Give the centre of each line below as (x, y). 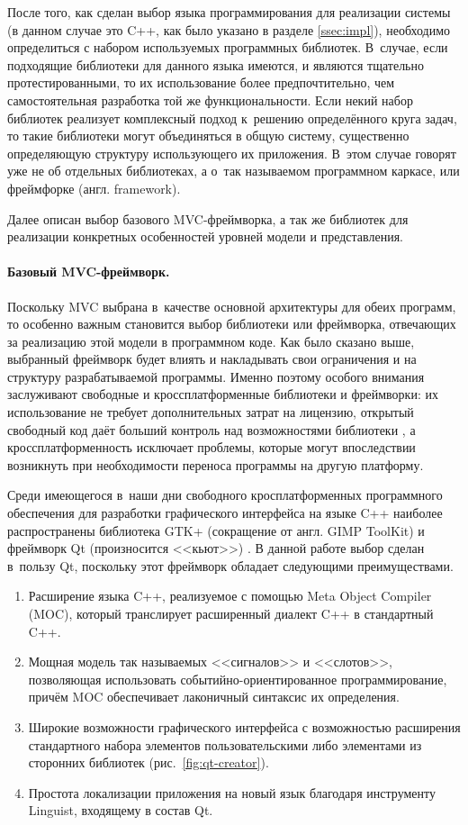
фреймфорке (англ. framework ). (94, 188)
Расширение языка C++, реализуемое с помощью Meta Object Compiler (230, 596)
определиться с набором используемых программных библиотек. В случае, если (228, 47)
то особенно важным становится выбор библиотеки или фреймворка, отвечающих (232, 324)
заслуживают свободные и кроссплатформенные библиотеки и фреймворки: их (223, 394)
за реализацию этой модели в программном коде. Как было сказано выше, (211, 341)
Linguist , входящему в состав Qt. (121, 810)
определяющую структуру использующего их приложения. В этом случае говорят (232, 153)
